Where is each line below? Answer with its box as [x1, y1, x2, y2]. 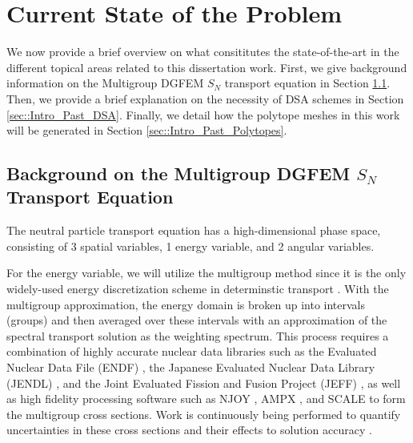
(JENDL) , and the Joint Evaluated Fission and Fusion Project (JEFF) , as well [6, 374, 401, 391]
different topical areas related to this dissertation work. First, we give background [6, 58, 407, 75]
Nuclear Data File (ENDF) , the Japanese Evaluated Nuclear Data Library [6, 359, 375, 376]
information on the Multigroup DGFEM [6, 75, 204, 91]
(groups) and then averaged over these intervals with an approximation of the [6, 312, 387, 328]
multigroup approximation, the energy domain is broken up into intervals [6, 296, 366, 312]
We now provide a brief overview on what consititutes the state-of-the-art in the [6, 43, 399, 60]
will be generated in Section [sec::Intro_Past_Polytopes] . [6, 122, 287, 139]
